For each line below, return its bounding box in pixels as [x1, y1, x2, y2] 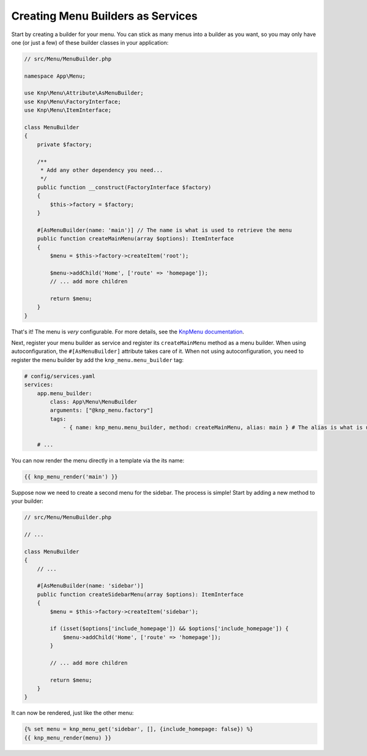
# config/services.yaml [24, 372, 96, 379]
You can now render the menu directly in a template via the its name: [11, 456, 185, 464]
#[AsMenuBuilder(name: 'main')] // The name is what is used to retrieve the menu [37, 226, 292, 234]
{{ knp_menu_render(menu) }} [24, 734, 112, 741]
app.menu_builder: [37, 390, 92, 397]
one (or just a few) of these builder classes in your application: [11, 39, 169, 46]
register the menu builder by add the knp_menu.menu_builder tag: [11, 356, 183, 363]
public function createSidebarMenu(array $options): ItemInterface [37, 591, 244, 598]
